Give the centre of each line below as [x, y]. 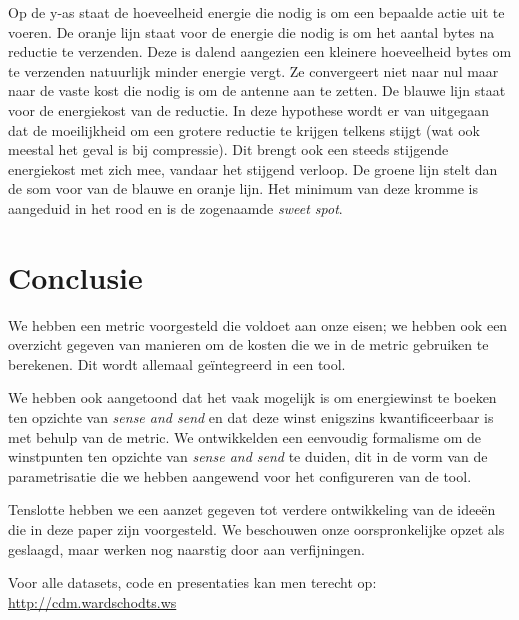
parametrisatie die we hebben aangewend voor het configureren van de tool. [240, 475]
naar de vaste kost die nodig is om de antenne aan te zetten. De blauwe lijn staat [257, 90]
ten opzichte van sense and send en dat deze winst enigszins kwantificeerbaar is [251, 417]
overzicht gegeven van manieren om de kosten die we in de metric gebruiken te [248, 344]
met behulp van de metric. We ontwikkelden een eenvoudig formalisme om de [245, 436]
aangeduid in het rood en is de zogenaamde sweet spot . [175, 207]
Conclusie [75, 276]
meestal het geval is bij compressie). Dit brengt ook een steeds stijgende [228, 149]
